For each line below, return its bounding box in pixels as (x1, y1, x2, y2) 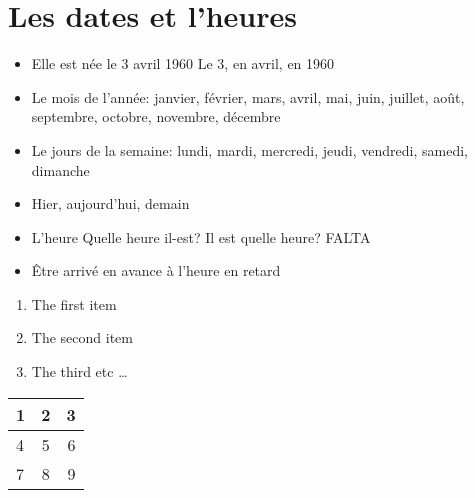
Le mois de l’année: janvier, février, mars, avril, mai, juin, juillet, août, (31, 86, 465, 107)
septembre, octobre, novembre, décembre (31, 106, 281, 127)
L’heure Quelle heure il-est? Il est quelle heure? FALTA (31, 226, 371, 247)
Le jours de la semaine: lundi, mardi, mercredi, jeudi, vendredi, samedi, (31, 139, 468, 160)
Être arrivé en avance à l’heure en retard (31, 260, 281, 281)
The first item (31, 293, 117, 314)
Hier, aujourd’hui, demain (31, 193, 190, 214)
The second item (31, 327, 133, 348)
